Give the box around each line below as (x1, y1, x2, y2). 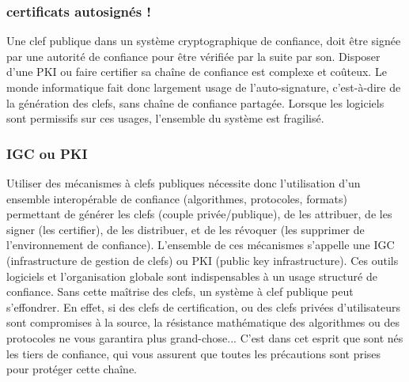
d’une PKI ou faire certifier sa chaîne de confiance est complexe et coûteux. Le (6, 63, 387, 80)
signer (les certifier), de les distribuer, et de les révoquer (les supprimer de (6, 221, 365, 237)
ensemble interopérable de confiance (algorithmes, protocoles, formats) (6, 190, 347, 206)
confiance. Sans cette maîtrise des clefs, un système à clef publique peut (6, 283, 354, 300)
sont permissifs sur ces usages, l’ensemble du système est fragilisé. (6, 110, 324, 127)
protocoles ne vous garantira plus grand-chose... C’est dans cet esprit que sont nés (6, 329, 403, 346)
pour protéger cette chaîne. (6, 361, 138, 377)
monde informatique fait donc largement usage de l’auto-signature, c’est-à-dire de (6, 79, 401, 95)
